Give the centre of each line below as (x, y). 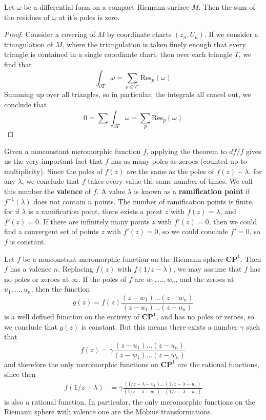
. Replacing (76, 269)
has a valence (31, 269)
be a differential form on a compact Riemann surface (107, 7)
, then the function (60, 289)
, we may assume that (208, 269)
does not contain (59, 201)
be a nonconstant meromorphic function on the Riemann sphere (123, 259)
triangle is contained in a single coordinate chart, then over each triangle (118, 54)
